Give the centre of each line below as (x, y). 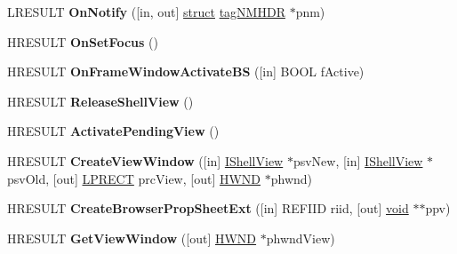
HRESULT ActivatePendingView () (113, 131)
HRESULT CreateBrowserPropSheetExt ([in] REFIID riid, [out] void (208, 208)
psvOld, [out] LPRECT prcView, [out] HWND (134, 178)
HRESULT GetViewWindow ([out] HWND (132, 238)
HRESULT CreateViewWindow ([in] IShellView (145, 160)
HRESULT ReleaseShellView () (100, 101)
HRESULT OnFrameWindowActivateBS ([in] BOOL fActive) (186, 71)
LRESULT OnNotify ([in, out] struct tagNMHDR (146, 12)
